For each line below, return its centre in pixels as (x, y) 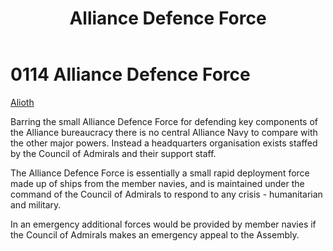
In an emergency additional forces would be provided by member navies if (163, 224)
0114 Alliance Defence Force (130, 74)
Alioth (22, 102)
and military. (36, 204)
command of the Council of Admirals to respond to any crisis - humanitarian (166, 194)
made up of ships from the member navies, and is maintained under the (157, 183)
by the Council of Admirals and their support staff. (113, 153)
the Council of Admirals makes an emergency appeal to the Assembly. (155, 234)
